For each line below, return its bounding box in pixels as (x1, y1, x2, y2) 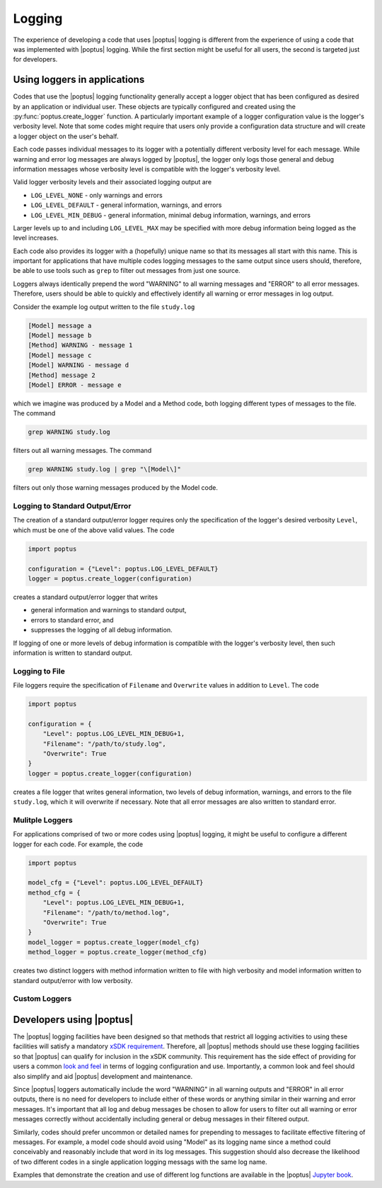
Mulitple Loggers (13, 815, 74, 825)
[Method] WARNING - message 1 (28, 341, 133, 349)
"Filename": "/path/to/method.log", (42, 908, 170, 917)
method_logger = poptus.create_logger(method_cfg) (28, 948, 208, 956)
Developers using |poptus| (13, 1014, 134, 1026)
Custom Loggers (13, 994, 72, 1004)
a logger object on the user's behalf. (13, 132, 120, 140)
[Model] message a (28, 321, 92, 330)
